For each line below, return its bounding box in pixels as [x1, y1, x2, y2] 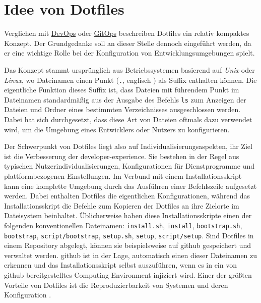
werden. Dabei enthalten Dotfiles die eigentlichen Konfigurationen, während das [4, 190, 250, 201]
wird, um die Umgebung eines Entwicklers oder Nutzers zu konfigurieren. [4, 124, 230, 134]
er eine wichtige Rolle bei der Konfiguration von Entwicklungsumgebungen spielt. [4, 47, 255, 58]
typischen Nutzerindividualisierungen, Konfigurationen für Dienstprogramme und [4, 161, 254, 171]
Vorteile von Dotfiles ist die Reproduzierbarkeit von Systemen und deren [4, 279, 228, 290]
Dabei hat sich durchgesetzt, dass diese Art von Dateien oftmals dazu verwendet [4, 114, 252, 124]
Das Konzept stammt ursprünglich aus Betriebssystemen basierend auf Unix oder [4, 64, 255, 75]
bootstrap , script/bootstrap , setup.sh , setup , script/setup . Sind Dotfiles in [4, 230, 254, 240]
